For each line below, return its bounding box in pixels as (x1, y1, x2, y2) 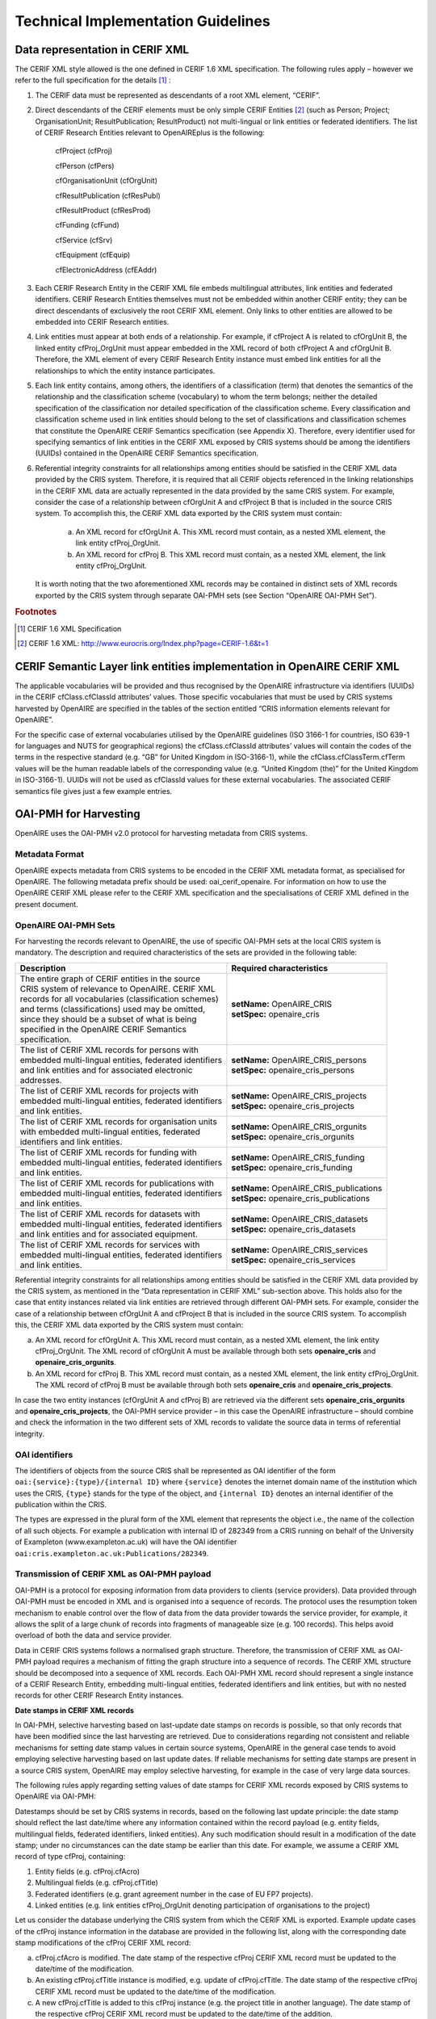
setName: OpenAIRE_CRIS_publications (231, 1182, 383, 1194)
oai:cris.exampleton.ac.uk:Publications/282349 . (15, 1548, 209, 1558)
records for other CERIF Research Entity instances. (15, 1690, 184, 1700)
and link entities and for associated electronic (19, 1064, 193, 1076)
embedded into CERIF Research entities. (35, 317, 170, 327)
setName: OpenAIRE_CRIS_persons (231, 1054, 367, 1065)
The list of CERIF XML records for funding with (19, 1147, 197, 1158)
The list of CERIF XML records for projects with (19, 1085, 199, 1096)
